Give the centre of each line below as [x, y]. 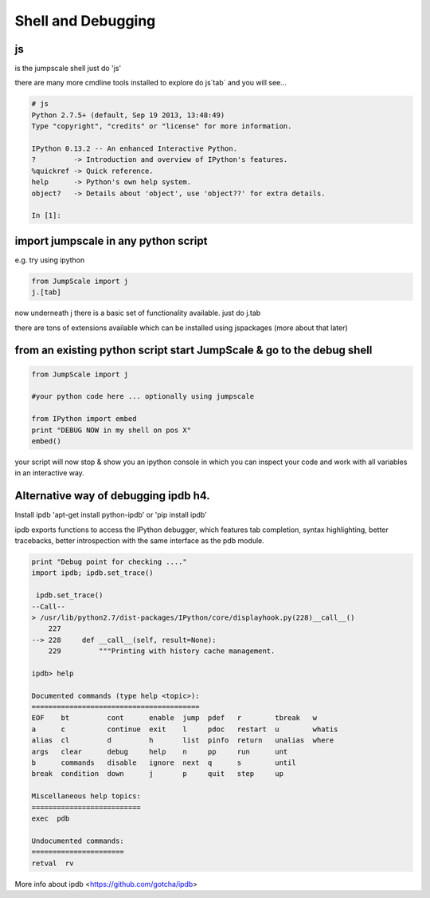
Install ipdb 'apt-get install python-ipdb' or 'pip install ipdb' [111, 515]
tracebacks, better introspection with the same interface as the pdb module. [139, 541]
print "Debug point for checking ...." [109, 561]
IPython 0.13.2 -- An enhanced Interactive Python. [135, 149]
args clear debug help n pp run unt [160, 751]
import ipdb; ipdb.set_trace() [93, 573]
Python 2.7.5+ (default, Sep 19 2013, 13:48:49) [128, 115]
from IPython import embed [84, 419]
